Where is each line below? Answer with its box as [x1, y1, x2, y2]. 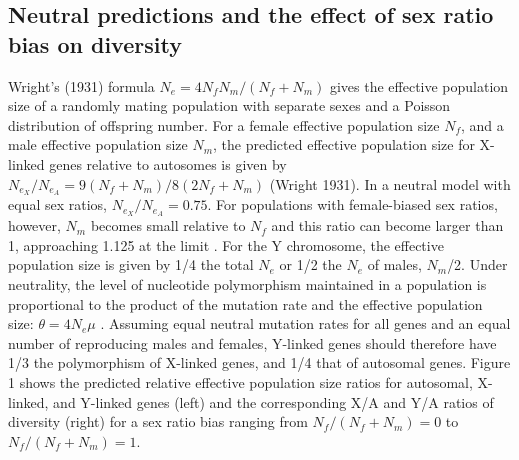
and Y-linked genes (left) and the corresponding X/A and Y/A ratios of [53, 391, 494, 412]
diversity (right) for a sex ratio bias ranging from [8, 411, 308, 432]
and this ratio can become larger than [271, 215, 504, 236]
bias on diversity [8, 28, 182, 59]
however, [8, 215, 61, 236]
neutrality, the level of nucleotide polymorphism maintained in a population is [8, 274, 487, 295]
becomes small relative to [90, 215, 246, 236]
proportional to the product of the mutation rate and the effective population [8, 293, 483, 314]
